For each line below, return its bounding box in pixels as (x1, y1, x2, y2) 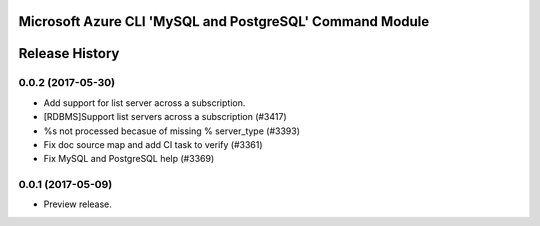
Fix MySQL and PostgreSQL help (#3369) (43, 153, 215, 165)
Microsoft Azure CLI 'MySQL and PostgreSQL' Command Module (18, 13, 430, 30)
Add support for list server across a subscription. (43, 96, 246, 109)
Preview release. (43, 198, 112, 210)
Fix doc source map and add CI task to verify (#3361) (43, 138, 264, 150)
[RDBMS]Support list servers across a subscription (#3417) (43, 111, 287, 123)
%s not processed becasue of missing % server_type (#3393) (43, 125, 300, 137)
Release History (18, 45, 120, 62)
